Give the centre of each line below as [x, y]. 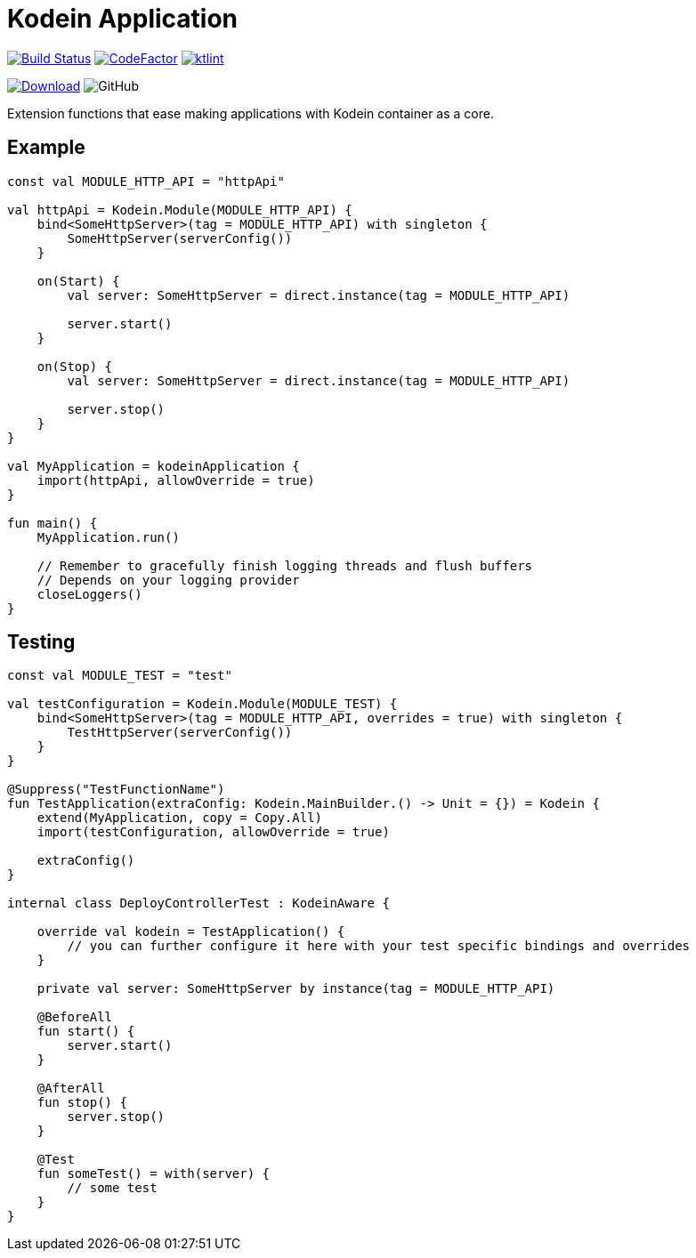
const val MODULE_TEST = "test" [120, 676]
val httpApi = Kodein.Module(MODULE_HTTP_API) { [180, 210]
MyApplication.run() [108, 537]
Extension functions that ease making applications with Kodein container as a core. [251, 113]
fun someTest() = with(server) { [154, 1174]
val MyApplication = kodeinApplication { [154, 466]
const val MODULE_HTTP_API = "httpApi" [146, 181]
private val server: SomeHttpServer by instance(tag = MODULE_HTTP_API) [296, 989]
